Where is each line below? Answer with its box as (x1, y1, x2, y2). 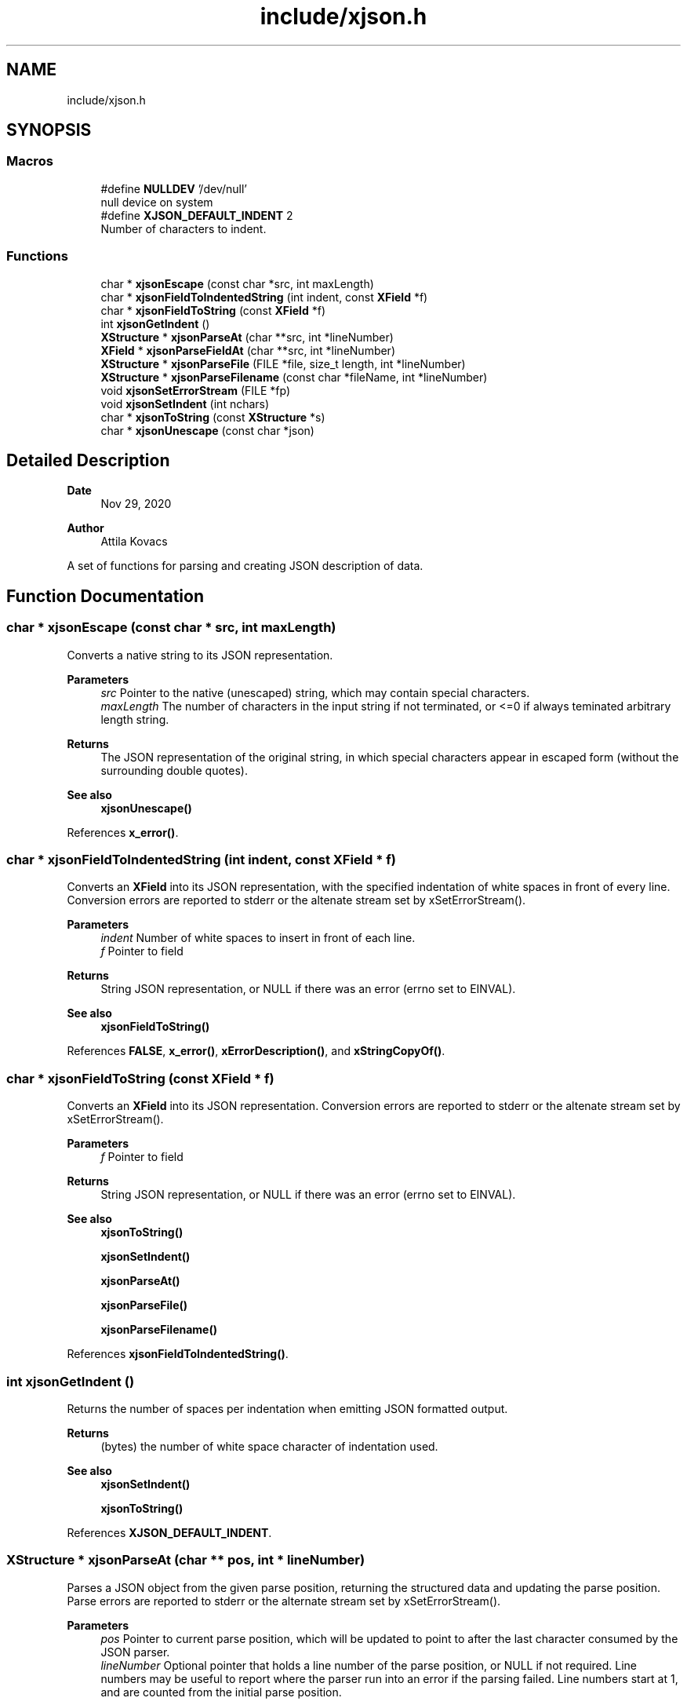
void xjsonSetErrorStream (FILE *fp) (100, 383, 291, 397)
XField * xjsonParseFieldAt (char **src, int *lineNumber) (100, 343, 395, 357)
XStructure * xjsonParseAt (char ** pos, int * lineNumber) (6, 1552, 365, 1568)
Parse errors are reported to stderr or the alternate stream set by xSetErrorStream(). (67, 1594, 501, 1608)
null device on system (100, 195, 213, 209)
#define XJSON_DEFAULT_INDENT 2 (100, 208, 293, 222)
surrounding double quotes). (100, 763, 248, 777)
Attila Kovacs (100, 535, 168, 549)
